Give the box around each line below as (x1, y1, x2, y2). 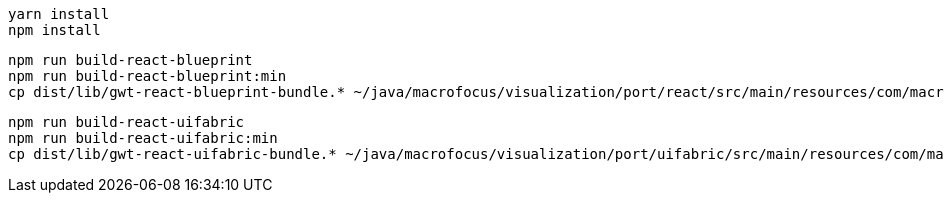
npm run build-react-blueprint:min (8, 68, 287, 84)
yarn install (8, 6, 110, 22)
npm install (8, 22, 101, 38)
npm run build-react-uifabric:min (8, 130, 278, 146)
